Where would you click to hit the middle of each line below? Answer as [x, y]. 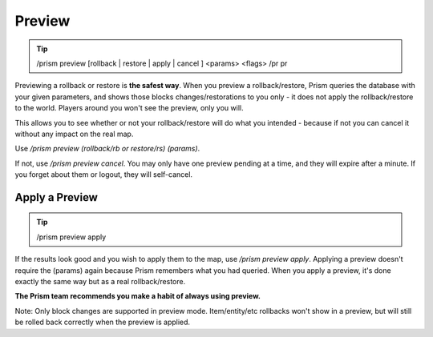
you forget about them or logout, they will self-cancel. [103, 175]
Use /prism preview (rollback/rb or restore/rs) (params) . [107, 149]
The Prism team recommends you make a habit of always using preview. [138, 296]
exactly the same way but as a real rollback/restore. [100, 282]
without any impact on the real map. [74, 134]
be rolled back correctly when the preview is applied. [103, 322]
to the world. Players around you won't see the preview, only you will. [129, 108]
